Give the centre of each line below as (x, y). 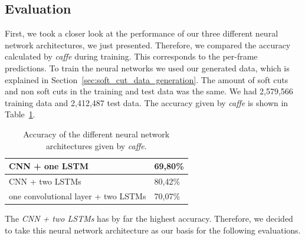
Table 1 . (20, 114)
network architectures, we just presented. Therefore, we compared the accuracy (148, 45)
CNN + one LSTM (49, 166)
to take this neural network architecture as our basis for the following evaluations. (153, 230)
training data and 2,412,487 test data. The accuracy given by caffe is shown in (147, 102)
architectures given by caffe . (96, 145)
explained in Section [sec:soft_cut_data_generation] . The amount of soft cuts (147, 79)
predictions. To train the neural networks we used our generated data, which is (147, 68)
